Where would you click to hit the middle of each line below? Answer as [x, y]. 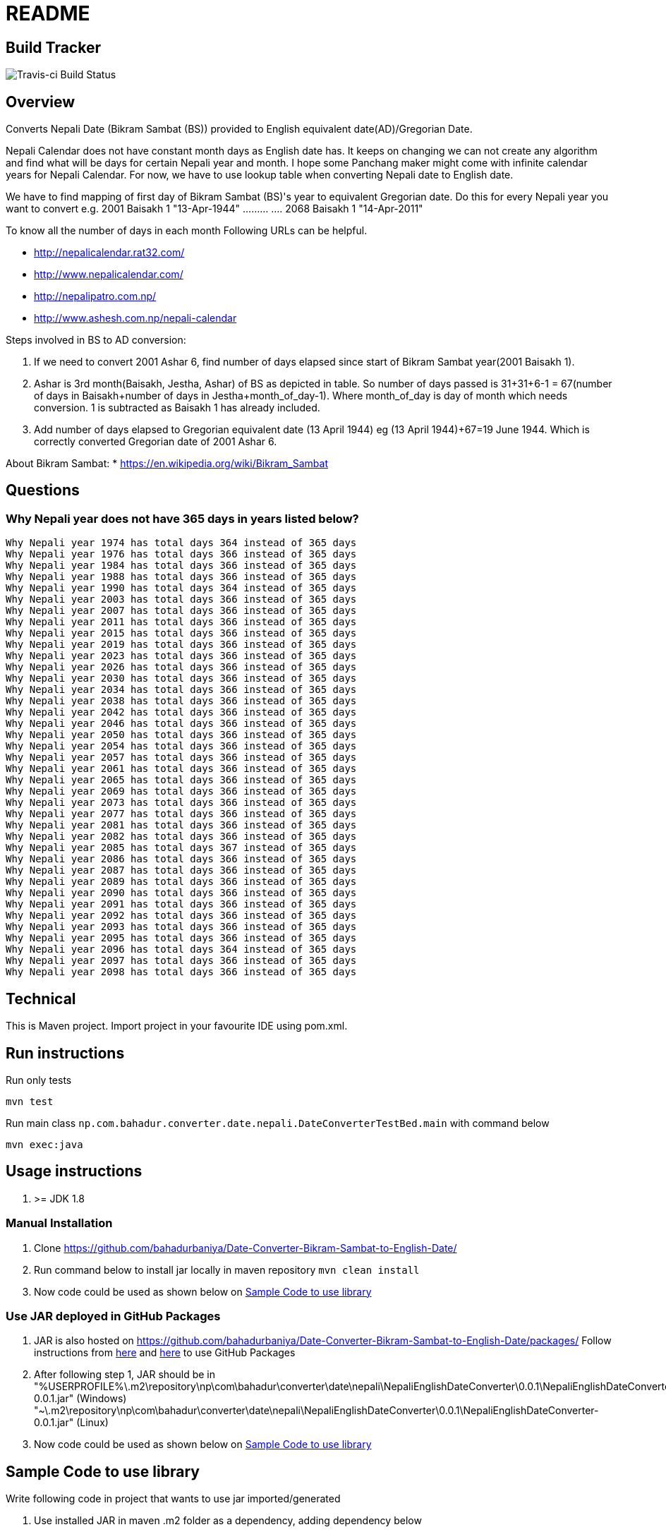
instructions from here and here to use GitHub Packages [165, 1353]
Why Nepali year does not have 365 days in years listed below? [182, 518]
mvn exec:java [44, 1144]
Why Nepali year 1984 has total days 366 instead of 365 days [181, 566]
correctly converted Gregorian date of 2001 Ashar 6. [156, 442]
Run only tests [39, 1080]
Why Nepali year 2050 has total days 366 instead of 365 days [181, 735]
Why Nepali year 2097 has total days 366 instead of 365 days [181, 961]
